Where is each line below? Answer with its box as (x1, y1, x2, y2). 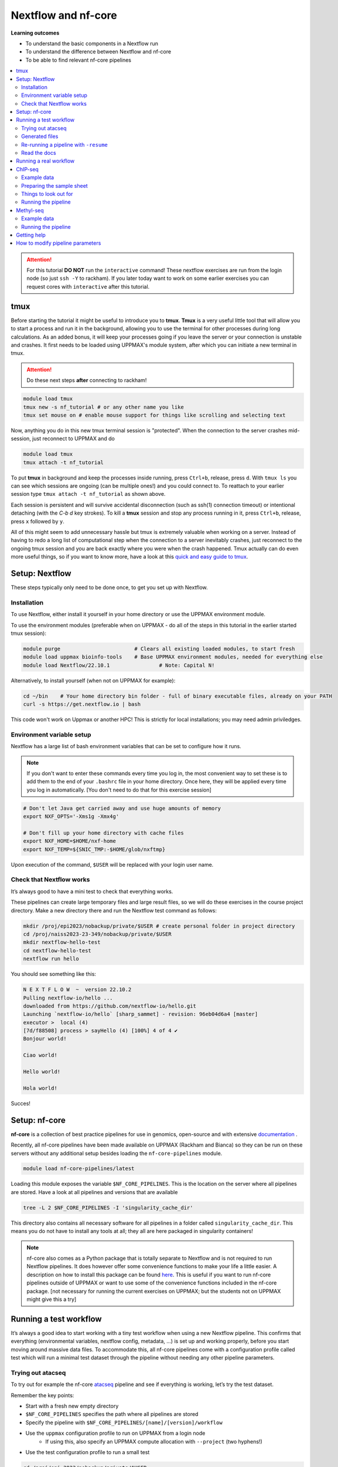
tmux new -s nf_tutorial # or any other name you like (23, 404, 184, 410)
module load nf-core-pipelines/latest (23, 1165, 135, 1172)
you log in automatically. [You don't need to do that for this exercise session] (26, 786, 212, 793)
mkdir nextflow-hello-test (23, 939, 101, 946)
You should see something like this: (11, 971, 97, 978)
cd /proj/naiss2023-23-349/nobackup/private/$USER (23, 931, 172, 937)
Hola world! (23, 1084, 58, 1091)
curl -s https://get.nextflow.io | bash (23, 701, 141, 708)
